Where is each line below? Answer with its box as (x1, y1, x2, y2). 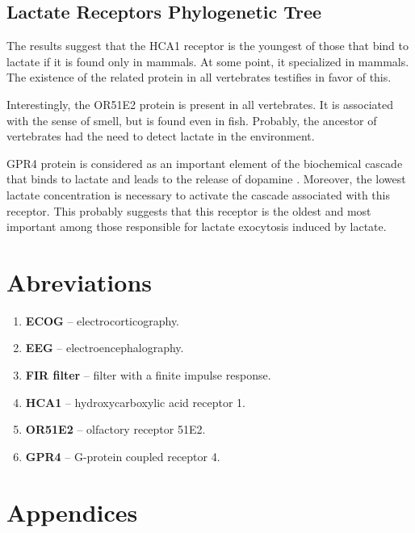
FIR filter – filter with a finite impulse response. (25, 367, 271, 384)
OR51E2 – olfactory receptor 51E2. (25, 421, 206, 438)
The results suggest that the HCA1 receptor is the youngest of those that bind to (6, 37, 409, 54)
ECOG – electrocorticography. (25, 312, 180, 329)
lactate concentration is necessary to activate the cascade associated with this (6, 186, 390, 203)
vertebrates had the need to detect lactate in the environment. (6, 128, 315, 145)
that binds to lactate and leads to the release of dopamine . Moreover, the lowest (6, 170, 406, 187)
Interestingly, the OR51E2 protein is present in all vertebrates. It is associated (6, 95, 394, 112)
